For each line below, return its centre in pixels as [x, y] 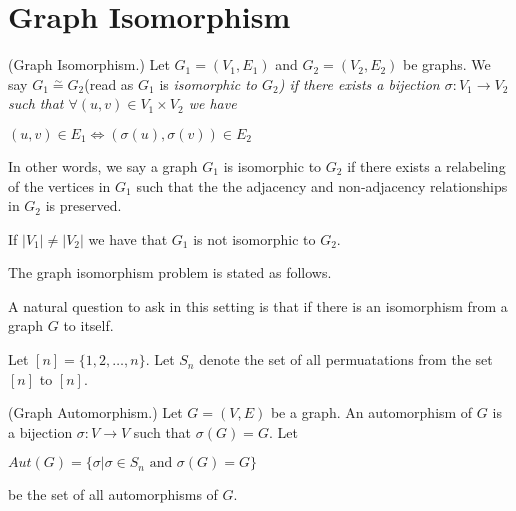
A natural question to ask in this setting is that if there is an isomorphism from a [258, 305]
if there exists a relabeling [426, 165]
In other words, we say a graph [103, 165]
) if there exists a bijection [359, 83]
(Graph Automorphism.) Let [95, 412]
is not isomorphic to [254, 238]
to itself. [88, 325]
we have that [128, 238]
